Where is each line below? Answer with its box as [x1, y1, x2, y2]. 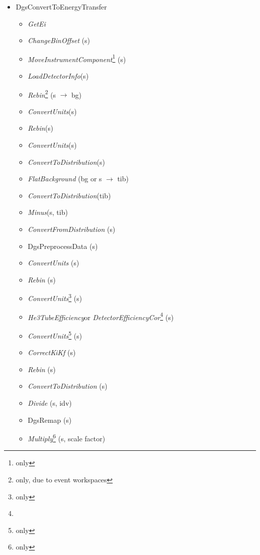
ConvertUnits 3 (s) [27, 292, 82, 304]
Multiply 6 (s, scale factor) [27, 432, 105, 443]
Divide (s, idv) [27, 397, 72, 408]
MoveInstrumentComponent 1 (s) [27, 52, 126, 64]
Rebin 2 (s [27, 88, 56, 100]
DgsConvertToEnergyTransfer [15, 2, 107, 12]
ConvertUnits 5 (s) [27, 329, 82, 341]
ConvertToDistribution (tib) [27, 190, 111, 200]
